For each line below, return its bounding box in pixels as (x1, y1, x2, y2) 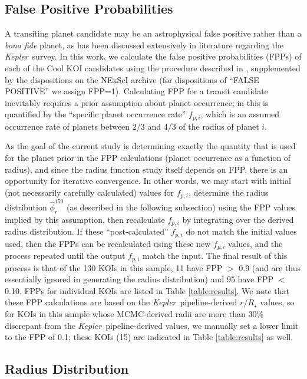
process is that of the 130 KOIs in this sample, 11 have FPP (5, 261, 223, 273)
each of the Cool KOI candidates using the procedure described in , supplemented (5, 61, 301, 74)
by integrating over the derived (182, 213, 294, 225)
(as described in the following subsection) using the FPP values (66, 200, 295, 213)
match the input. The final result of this (143, 249, 288, 262)
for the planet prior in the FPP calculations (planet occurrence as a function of (5, 151, 291, 163)
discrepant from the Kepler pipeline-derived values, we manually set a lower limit (5, 319, 299, 331)
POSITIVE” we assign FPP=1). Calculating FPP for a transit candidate (5, 85, 268, 97)
